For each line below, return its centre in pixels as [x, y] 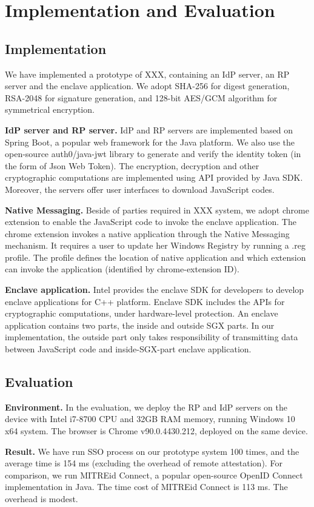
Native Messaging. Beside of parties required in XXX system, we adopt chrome [157, 210]
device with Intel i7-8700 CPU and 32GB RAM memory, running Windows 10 [150, 419]
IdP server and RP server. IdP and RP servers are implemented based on [149, 129]
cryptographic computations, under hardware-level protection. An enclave [142, 313]
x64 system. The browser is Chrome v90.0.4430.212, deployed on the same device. [156, 431]
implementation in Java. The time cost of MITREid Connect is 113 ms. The [146, 487]
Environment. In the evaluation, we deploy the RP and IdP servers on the [146, 407]
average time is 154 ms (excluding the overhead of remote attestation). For [144, 463]
